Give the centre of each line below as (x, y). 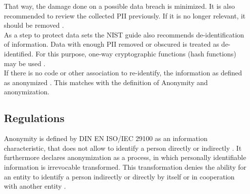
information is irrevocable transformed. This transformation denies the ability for (125, 167)
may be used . (25, 63)
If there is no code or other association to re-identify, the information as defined (123, 73)
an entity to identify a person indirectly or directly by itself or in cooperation (119, 176)
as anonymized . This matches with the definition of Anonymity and (106, 82)
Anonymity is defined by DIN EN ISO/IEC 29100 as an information (106, 138)
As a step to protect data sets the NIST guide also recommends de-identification (124, 34)
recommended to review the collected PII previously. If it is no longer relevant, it (125, 15)
